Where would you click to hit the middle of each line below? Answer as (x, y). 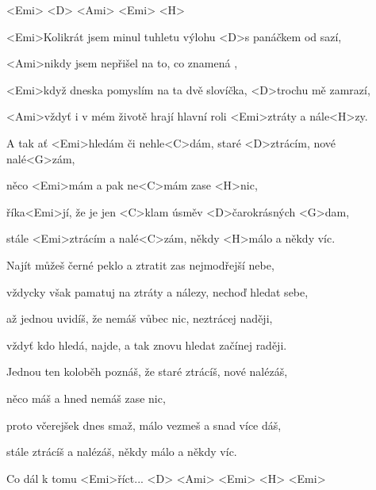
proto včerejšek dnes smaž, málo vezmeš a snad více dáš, (144, 425)
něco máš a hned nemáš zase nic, (86, 398)
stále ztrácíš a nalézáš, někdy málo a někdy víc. (122, 452)
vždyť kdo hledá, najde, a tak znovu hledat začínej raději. (147, 345)
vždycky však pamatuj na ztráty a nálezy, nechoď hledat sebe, (157, 291)
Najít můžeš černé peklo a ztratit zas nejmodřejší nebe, (140, 264)
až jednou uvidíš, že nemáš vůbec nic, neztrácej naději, (140, 318)
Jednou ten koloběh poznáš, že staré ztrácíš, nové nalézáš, (147, 371)
